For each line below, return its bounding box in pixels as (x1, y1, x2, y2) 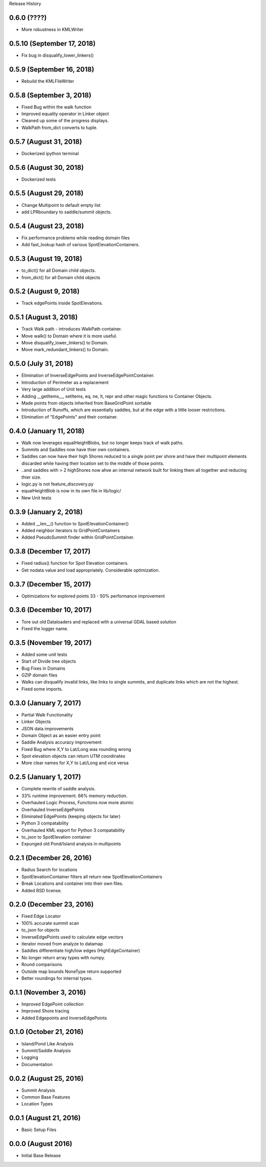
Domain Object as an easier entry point (21, 732, 101, 738)
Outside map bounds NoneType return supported (21, 968, 122, 974)
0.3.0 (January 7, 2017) (9, 699, 81, 707)
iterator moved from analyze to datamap (21, 941, 103, 947)
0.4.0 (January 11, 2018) (9, 426, 85, 435)
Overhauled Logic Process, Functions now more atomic (21, 800, 134, 806)
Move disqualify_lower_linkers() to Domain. (21, 340, 108, 346)
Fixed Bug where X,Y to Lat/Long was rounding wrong (21, 746, 132, 752)
